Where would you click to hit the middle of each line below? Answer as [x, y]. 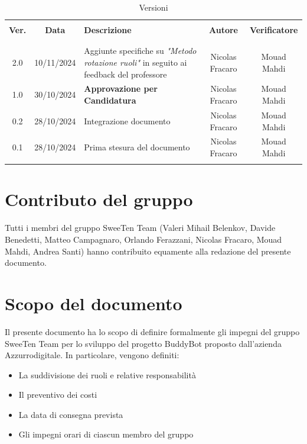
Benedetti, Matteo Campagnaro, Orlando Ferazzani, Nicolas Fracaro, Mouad [143, 239]
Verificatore [274, 30]
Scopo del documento [94, 303]
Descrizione [108, 30]
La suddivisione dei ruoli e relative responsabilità [107, 374]
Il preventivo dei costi [58, 395]
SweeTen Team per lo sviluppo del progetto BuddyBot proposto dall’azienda [143, 343]
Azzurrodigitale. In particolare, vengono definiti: [92, 355]
